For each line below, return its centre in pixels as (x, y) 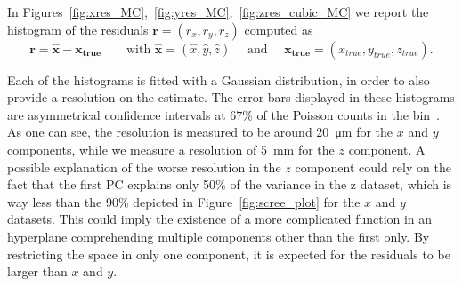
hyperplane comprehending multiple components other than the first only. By (219, 236)
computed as (279, 29)
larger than (37, 271)
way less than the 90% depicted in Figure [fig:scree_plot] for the (184, 201)
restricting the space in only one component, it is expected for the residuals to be (229, 254)
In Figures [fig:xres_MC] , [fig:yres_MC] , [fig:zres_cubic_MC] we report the (218, 12)
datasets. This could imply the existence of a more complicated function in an (220, 219)
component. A (387, 149)
